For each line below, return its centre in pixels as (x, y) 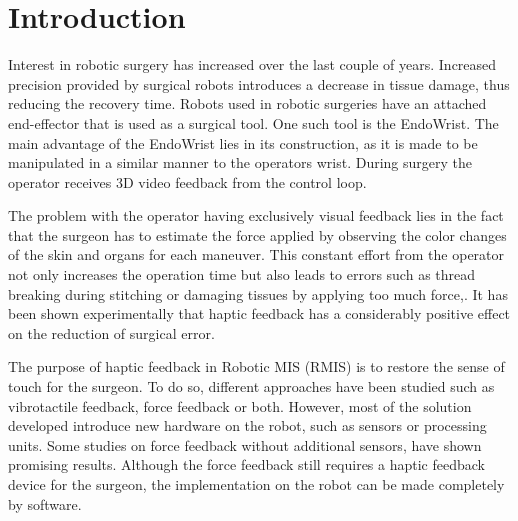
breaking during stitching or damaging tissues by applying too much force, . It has (258, 293)
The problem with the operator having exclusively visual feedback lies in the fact (256, 215)
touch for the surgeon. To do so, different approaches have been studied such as (251, 386)
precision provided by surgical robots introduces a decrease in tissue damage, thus (259, 83)
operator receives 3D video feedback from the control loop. (187, 181)
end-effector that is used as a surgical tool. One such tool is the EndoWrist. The (253, 122)
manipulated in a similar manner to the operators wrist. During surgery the (240, 162)
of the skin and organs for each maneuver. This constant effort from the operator (256, 254)
